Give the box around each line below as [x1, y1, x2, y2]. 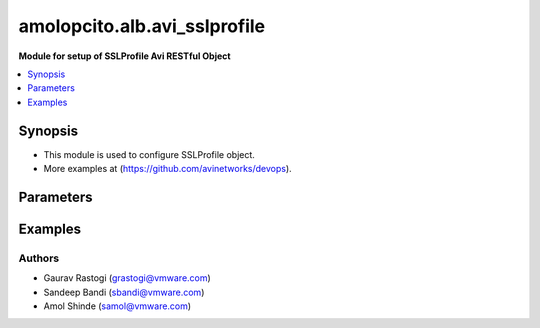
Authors [18, 251, 60, 265]
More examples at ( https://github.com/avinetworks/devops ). [43, 163, 292, 175]
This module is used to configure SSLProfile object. [43, 148, 255, 160]
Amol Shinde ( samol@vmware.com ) [43, 300, 192, 312]
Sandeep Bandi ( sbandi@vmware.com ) [43, 286, 205, 298]
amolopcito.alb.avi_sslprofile [18, 15, 266, 37]
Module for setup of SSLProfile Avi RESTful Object [18, 50, 231, 62]
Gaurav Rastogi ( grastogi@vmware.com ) [43, 272, 212, 284]
